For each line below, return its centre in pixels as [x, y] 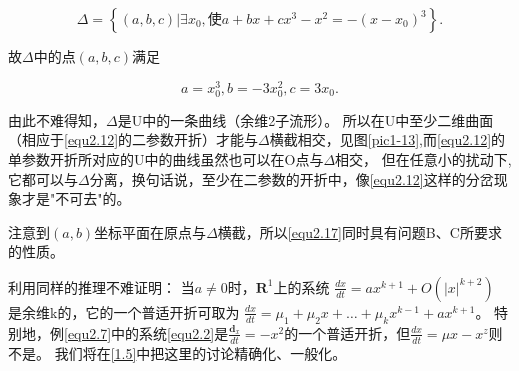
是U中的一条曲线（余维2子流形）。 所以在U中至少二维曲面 [305, 119]
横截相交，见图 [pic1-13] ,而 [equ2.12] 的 [387, 139]
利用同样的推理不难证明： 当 [101, 286]
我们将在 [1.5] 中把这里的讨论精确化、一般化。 [200, 352]
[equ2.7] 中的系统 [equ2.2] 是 [146, 332]
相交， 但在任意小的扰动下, [423, 159]
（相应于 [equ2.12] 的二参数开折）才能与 [133, 139]
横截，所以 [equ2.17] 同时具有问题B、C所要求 [359, 231]
